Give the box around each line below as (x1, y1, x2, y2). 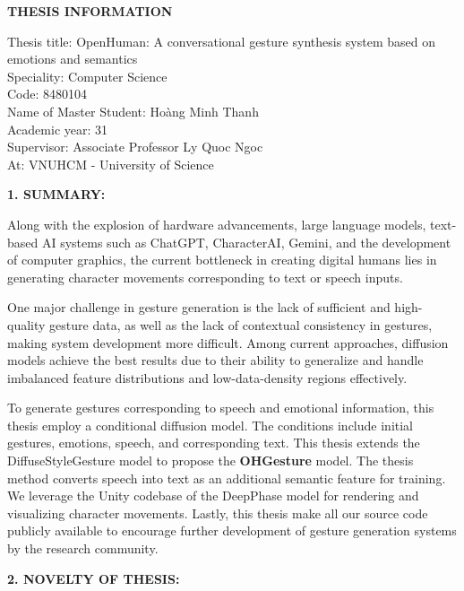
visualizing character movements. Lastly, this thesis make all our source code (7, 503, 428, 522)
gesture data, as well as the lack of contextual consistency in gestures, (49, 315, 433, 334)
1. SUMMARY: (7, 185, 106, 204)
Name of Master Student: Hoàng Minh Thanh (7, 101, 259, 120)
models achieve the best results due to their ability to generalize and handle (7, 351, 424, 369)
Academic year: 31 (7, 119, 108, 138)
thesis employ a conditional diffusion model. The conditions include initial (7, 415, 414, 434)
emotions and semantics (7, 49, 138, 68)
